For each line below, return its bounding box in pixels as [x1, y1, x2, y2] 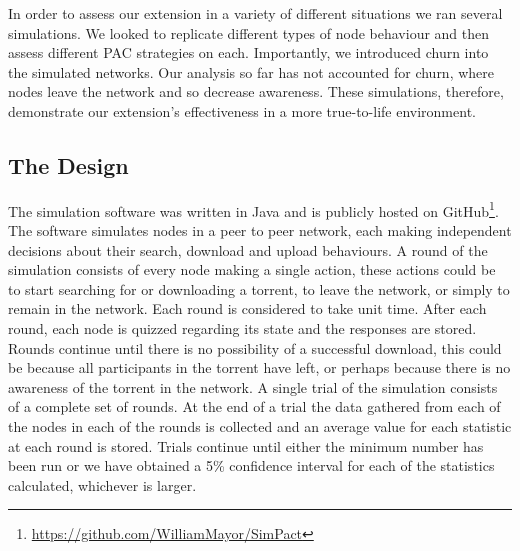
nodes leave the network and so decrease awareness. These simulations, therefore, [8, 81, 504, 102]
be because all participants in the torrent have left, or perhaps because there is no [8, 357, 511, 378]
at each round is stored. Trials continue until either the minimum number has [8, 435, 484, 456]
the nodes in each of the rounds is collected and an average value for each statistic [8, 415, 512, 436]
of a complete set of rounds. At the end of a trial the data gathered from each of [8, 396, 501, 417]
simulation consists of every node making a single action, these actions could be [8, 259, 496, 280]
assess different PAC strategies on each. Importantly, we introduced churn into [8, 42, 489, 63]
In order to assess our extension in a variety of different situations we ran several [8, 3, 503, 23]
